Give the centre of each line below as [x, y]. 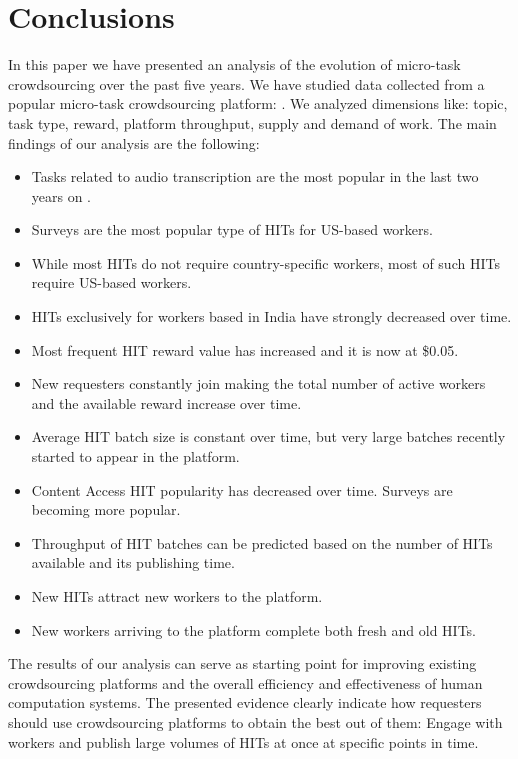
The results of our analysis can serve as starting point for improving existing [242, 663]
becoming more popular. [106, 509]
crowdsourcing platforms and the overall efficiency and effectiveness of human [245, 682]
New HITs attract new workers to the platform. [177, 596]
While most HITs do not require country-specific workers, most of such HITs [265, 262]
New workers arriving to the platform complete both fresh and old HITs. [253, 629]
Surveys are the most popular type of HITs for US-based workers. [232, 229]
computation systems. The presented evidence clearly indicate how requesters [245, 702]
